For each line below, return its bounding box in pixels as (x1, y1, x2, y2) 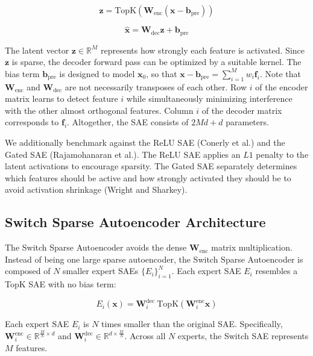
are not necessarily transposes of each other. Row (65, 80, 247, 93)
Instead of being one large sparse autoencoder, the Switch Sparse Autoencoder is (5, 252, 303, 265)
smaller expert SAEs (63, 264, 139, 277)
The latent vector (5, 43, 69, 56)
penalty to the (256, 148, 309, 160)
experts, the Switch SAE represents (177, 329, 309, 342)
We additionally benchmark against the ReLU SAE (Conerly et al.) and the (5, 136, 285, 149)
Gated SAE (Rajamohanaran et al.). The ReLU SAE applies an (5, 148, 241, 160)
